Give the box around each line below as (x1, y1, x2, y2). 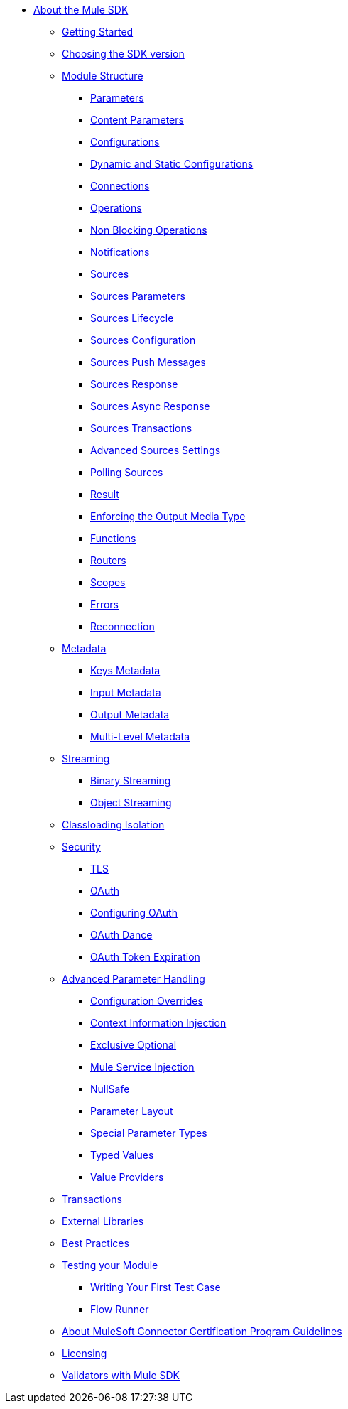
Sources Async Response (90, 400, 210, 412)
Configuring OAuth (90, 907, 178, 919)
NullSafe (90, 1083, 130, 1095)
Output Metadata (90, 708, 170, 720)
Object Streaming (90, 797, 172, 809)
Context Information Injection (90, 1017, 227, 1029)
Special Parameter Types (90, 1127, 207, 1139)
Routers (90, 554, 126, 566)
